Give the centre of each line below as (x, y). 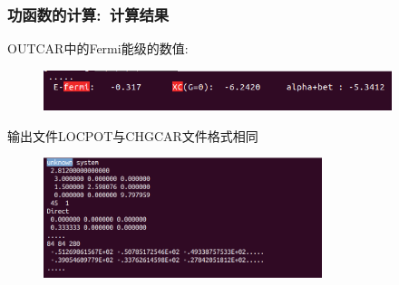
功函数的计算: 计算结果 (88, 14)
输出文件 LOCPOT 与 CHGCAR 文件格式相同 (133, 135)
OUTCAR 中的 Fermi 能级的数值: (98, 48)
